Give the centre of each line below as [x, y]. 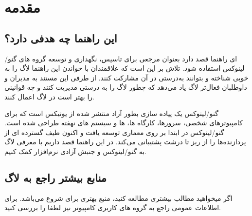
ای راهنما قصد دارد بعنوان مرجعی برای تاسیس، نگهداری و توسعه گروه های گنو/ [121, 58]
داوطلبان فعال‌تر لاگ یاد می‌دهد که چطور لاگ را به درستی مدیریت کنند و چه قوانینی [126, 87]
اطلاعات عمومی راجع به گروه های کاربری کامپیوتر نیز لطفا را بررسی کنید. [113, 207]
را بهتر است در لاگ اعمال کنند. [49, 96]
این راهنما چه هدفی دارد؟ [61, 38]
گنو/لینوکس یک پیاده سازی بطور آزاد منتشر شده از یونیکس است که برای [111, 113]
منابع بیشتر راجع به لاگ [56, 177]
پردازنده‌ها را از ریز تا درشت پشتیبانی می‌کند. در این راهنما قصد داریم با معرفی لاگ [125, 142]
